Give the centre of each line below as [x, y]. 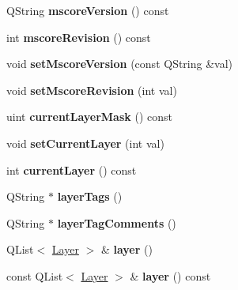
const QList [35, 275]
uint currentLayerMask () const [89, 117]
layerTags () [90, 196]
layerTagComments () [117, 222]
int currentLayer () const [72, 169]
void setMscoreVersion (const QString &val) [120, 64]
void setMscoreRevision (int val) [92, 90]
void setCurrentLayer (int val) [85, 143]
